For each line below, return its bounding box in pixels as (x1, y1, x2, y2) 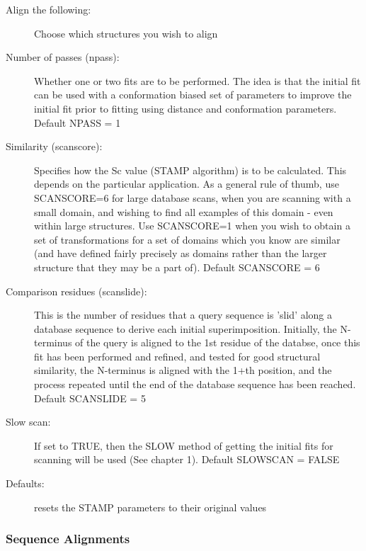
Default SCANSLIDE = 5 (34, 390, 146, 405)
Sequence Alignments (6, 530, 130, 547)
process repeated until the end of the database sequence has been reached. (34, 377, 356, 392)
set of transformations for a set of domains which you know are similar (34, 232, 341, 246)
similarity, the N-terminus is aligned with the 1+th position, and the (34, 363, 332, 377)
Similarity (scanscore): (6, 139, 103, 154)
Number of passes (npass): (6, 50, 120, 64)
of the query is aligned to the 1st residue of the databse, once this (75, 335, 360, 350)
